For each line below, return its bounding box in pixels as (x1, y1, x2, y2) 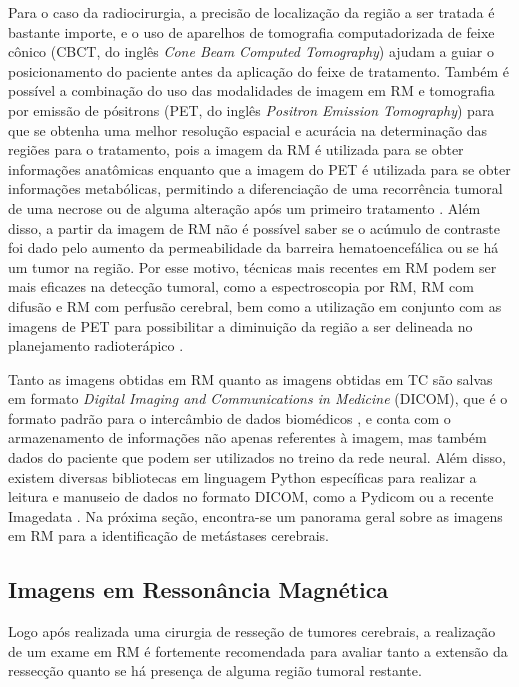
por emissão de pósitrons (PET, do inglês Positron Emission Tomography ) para (8, 99, 495, 120)
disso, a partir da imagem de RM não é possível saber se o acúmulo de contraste (8, 217, 500, 238)
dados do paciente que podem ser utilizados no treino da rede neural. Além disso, (8, 447, 506, 468)
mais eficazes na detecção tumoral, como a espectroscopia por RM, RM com (8, 276, 474, 297)
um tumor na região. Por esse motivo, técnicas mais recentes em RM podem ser (8, 256, 497, 277)
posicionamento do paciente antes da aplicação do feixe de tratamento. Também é (8, 60, 510, 81)
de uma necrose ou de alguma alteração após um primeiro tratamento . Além (8, 197, 481, 218)
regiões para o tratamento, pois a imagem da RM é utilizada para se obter (8, 139, 464, 160)
